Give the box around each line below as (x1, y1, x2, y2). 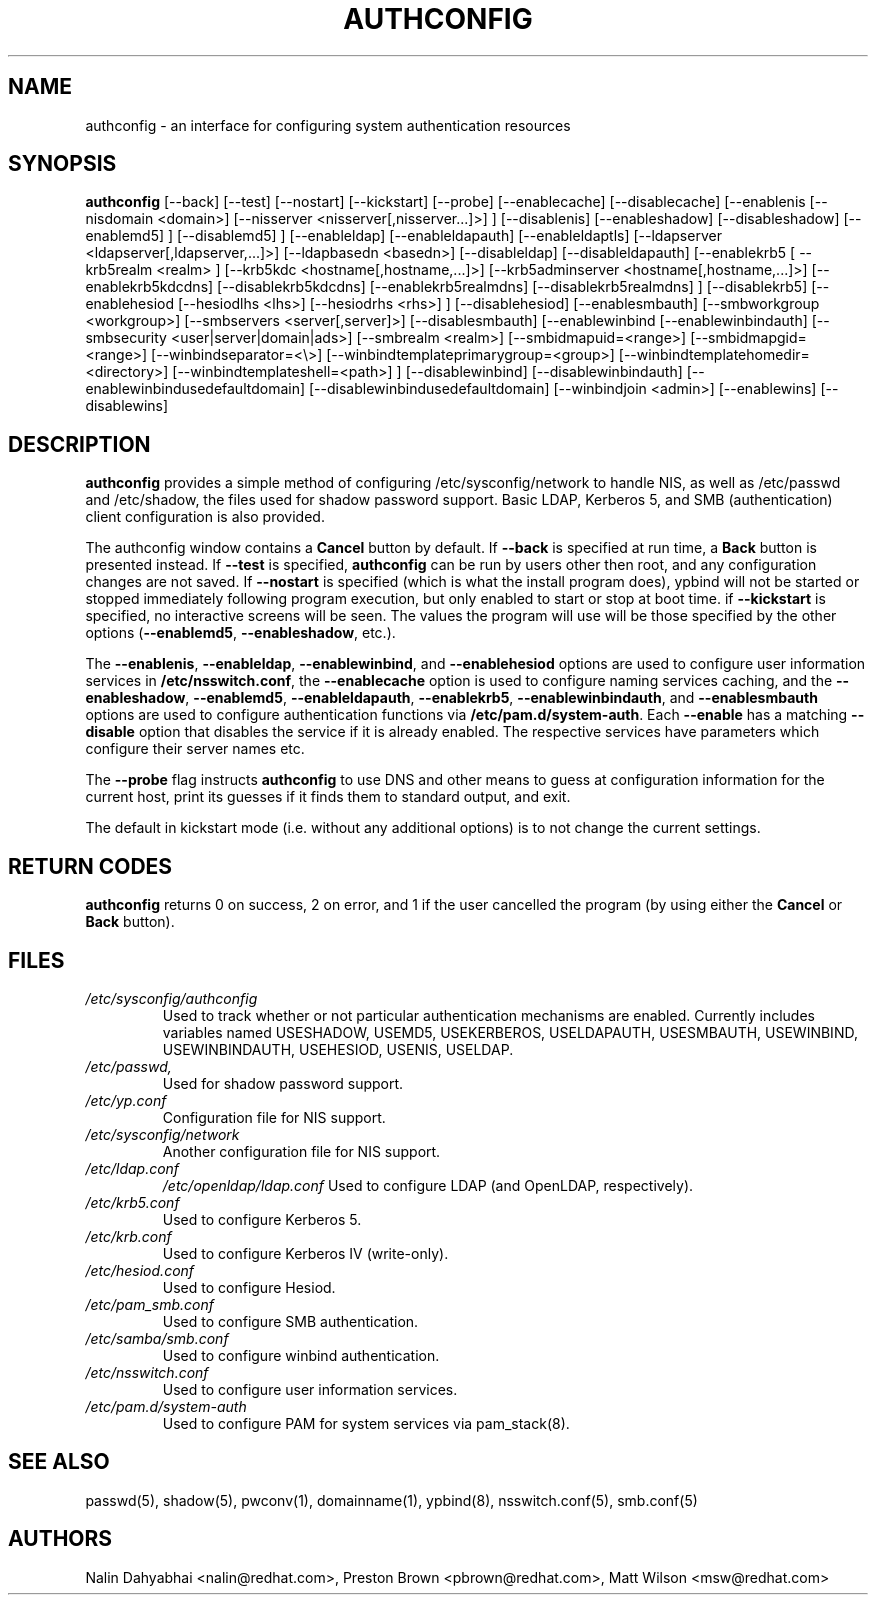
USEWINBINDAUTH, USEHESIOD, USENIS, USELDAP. (162, 1040, 514, 1058)
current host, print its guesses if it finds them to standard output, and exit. (85, 788, 571, 806)
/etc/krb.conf (85, 1227, 172, 1245)
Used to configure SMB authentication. (162, 1312, 419, 1330)
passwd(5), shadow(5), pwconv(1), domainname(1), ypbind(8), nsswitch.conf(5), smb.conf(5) (85, 1491, 698, 1509)
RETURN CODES (8, 853, 173, 879)
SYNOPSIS (8, 151, 117, 177)
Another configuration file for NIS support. (162, 1142, 441, 1160)
